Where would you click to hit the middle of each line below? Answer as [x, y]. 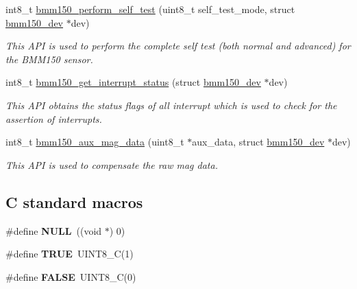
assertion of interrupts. [54, 118]
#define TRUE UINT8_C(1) [70, 254]
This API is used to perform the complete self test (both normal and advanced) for [178, 46]
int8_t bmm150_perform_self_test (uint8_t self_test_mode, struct [150, 9]
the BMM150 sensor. [49, 59]
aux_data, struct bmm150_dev [258, 142]
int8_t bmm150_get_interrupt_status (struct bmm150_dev [133, 82]
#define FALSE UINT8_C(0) [71, 276]
